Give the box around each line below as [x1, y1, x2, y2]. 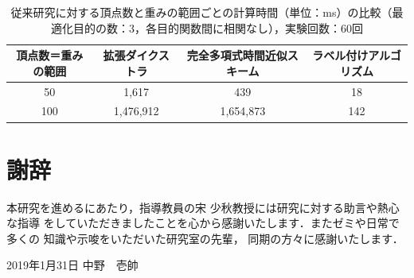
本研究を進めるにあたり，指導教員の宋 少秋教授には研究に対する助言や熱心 [6, 199, 400, 215]
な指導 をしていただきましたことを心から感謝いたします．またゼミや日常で [6, 214, 400, 231]
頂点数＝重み [16, 47, 84, 64]
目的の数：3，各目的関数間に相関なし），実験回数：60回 [72, 19, 363, 36]
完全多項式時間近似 [186, 47, 287, 64]
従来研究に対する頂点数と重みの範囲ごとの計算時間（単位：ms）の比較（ [10, 4, 393, 20]
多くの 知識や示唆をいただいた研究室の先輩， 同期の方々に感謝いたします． [6, 230, 404, 246]
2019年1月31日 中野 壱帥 [6, 257, 139, 273]
